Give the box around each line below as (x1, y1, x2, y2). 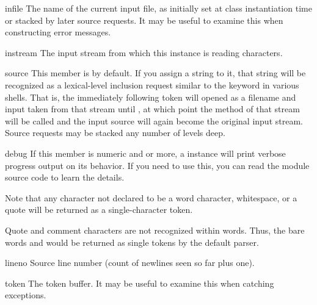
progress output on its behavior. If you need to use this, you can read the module (5, 159, 310, 171)
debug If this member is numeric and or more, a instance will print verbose (5, 146, 286, 159)
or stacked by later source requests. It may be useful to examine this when (5, 13, 283, 26)
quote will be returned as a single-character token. (5, 203, 193, 216)
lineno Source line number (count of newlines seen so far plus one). (5, 256, 255, 269)
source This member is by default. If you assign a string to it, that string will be (5, 66, 306, 79)
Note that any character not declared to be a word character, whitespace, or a (5, 191, 297, 204)
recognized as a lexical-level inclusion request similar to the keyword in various (5, 78, 299, 91)
